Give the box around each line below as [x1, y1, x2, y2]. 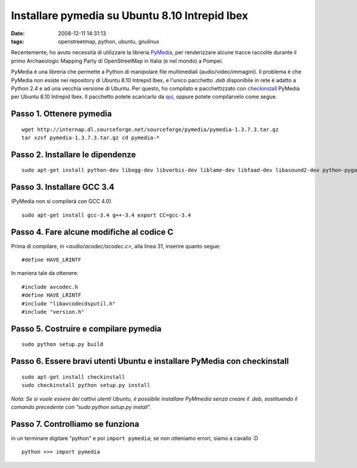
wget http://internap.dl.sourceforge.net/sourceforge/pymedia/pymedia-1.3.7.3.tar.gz [21, 126, 279, 133]
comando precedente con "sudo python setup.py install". [11, 404, 152, 411]
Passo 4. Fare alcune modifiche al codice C [11, 227, 174, 237]
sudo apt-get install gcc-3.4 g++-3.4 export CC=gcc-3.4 [21, 211, 192, 219]
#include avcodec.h [21, 283, 79, 290]
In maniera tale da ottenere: [11, 270, 79, 277]
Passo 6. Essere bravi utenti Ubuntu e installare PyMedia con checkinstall [11, 356, 289, 366]
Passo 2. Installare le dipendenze [11, 149, 136, 160]
